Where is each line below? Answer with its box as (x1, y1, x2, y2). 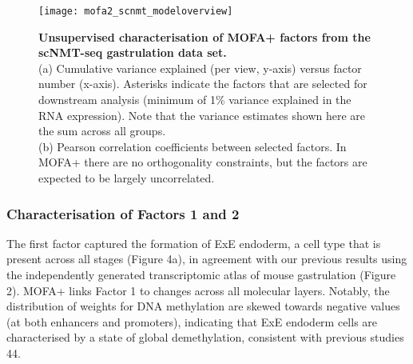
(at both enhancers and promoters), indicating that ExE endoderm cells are (6, 313, 378, 330)
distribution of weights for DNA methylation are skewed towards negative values (6, 298, 400, 314)
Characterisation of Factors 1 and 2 (6, 203, 240, 223)
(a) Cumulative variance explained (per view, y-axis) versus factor (38, 59, 362, 76)
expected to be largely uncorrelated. (38, 170, 215, 186)
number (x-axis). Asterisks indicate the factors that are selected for (38, 75, 367, 92)
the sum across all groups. (38, 122, 166, 139)
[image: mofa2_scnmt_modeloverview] (38, 6, 233, 17)
